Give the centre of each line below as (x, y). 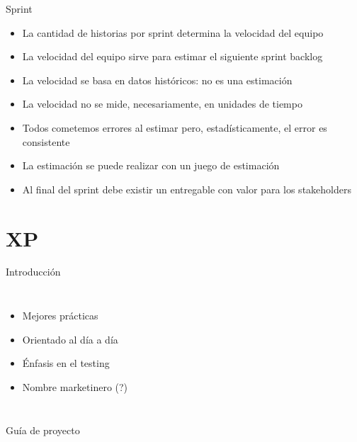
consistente (46, 141)
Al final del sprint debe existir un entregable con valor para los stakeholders (187, 189)
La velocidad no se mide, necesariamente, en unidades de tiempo (162, 104)
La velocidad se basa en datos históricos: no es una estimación (157, 80)
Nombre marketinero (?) (75, 386)
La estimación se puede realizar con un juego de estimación (151, 165)
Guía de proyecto (43, 430)
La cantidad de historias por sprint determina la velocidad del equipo (173, 32)
